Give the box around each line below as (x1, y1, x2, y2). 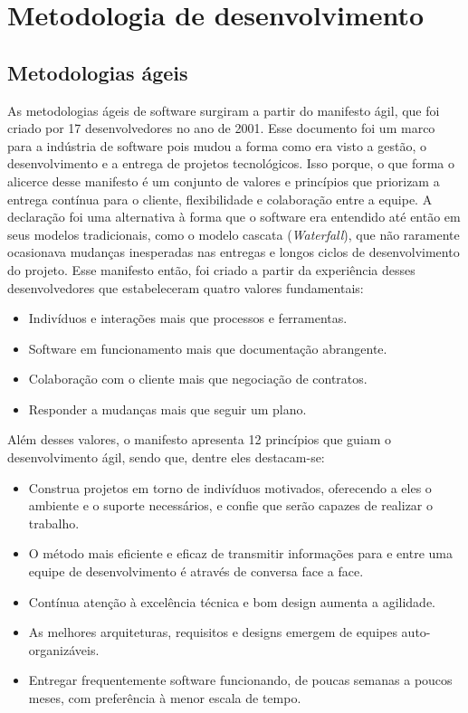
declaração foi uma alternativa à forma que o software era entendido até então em (7, 207, 461, 226)
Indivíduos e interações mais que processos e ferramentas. (28, 309, 348, 328)
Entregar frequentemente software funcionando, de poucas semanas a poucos (28, 670, 453, 689)
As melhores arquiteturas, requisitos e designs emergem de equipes (28, 623, 397, 642)
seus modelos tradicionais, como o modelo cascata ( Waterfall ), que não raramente (7, 224, 460, 243)
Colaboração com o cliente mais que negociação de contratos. (28, 369, 368, 388)
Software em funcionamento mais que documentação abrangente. (28, 338, 387, 357)
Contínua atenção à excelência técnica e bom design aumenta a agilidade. (28, 592, 435, 611)
